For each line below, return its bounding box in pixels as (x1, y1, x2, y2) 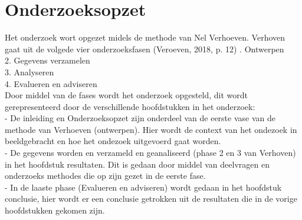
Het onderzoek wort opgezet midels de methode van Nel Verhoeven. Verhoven (5, 31, 285, 44)
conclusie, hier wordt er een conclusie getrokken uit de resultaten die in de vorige (5, 192, 297, 205)
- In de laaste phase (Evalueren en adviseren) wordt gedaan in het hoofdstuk (5, 181, 282, 193)
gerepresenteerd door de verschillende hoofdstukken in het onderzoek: (5, 100, 255, 112)
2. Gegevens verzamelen (5, 54, 90, 66)
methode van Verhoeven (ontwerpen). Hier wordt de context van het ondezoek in (5, 123, 297, 135)
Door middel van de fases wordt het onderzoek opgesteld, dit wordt (5, 89, 248, 101)
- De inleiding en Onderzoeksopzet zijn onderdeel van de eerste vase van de (5, 112, 275, 124)
